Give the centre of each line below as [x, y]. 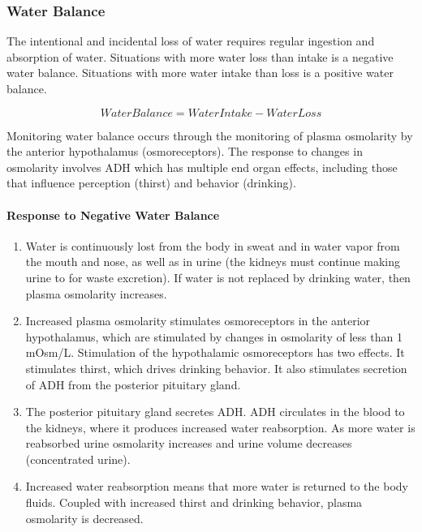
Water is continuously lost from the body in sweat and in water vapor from [213, 245]
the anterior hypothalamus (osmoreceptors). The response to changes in [185, 151]
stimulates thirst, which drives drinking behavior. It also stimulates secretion [216, 368]
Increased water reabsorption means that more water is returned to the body [217, 486]
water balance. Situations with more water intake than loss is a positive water [200, 73]
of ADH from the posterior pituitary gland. [133, 384]
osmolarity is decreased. [84, 518]
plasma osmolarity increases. [96, 293]
